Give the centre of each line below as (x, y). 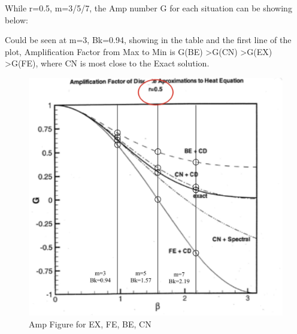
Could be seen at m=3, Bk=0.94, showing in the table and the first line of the (148, 40)
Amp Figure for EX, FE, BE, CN (90, 324)
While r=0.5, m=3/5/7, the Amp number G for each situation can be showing (148, 8)
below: (16, 19)
